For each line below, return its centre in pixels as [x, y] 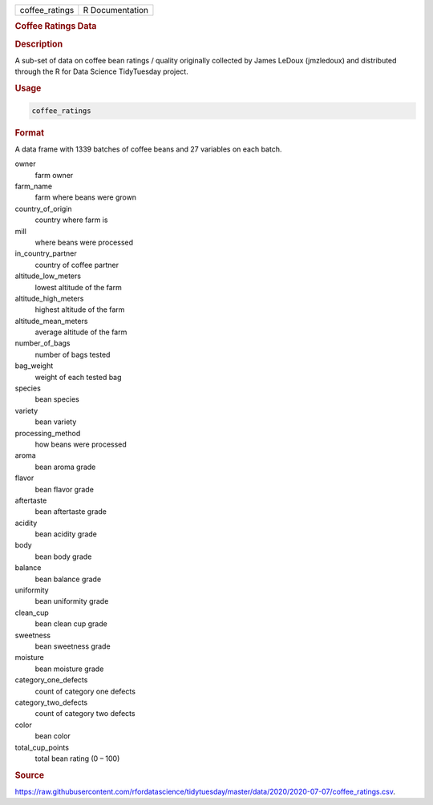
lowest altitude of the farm [78, 287]
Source [30, 775]
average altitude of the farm [81, 332]
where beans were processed [84, 242]
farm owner [54, 175]
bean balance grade [68, 579]
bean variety [56, 422]
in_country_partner [46, 253]
